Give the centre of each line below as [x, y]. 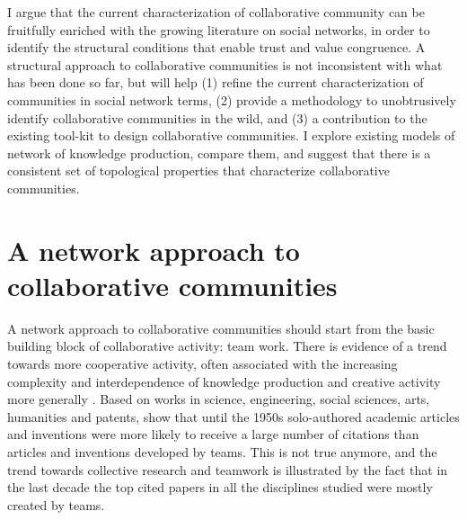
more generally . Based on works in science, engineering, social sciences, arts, [219, 399]
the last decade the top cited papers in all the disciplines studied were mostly [220, 487]
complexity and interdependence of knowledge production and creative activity [224, 381]
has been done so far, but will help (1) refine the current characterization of [216, 82]
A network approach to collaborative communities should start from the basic [221, 328]
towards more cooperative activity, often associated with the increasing [203, 364]
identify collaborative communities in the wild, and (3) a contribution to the [217, 117]
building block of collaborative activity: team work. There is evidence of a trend [227, 346]
